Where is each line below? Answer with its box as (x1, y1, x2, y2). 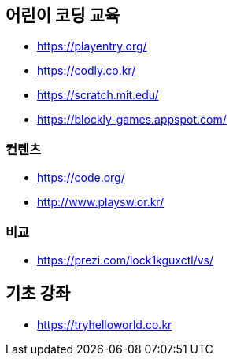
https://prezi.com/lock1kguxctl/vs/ (37, 253, 213, 267)
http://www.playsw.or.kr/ (37, 195, 165, 209)
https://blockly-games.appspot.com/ (37, 113, 227, 127)
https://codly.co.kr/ (37, 64, 136, 78)
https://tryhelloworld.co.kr (37, 317, 172, 331)
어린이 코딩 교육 (6, 6, 120, 25)
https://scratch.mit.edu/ (37, 88, 159, 102)
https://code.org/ (37, 171, 125, 185)
